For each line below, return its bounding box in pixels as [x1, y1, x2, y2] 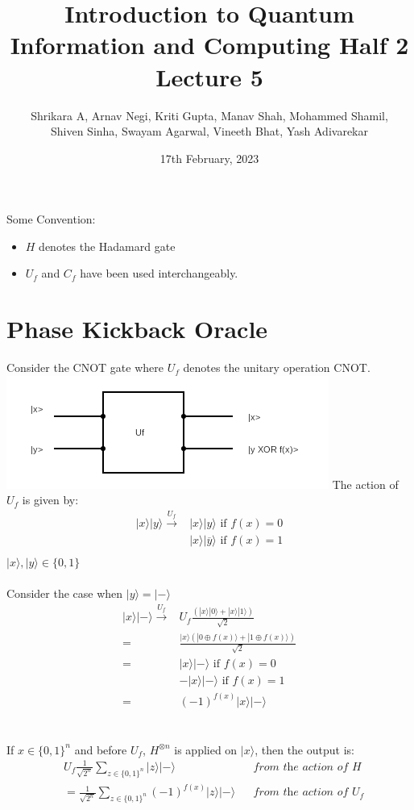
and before [74, 741, 127, 758]
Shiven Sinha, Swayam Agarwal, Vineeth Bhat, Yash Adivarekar [51, 123, 368, 140]
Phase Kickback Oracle [6, 312, 268, 345]
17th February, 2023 [159, 149, 259, 166]
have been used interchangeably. [80, 265, 238, 282]
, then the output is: [255, 741, 354, 758]
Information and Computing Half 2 [10, 28, 409, 61]
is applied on [174, 741, 238, 758]
